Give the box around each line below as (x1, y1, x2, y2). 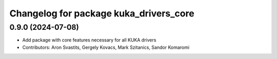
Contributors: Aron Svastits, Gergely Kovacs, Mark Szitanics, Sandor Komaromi (22, 44, 190, 50)
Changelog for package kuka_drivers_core (9, 8, 194, 19)
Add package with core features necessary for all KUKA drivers (22, 37, 156, 43)
